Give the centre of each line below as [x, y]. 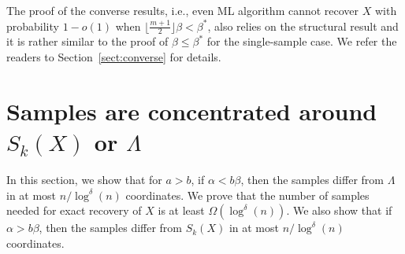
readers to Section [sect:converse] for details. [114, 57]
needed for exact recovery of [74, 210]
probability [33, 26]
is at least [181, 210]
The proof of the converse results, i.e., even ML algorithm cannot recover [183, 10]
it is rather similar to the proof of [87, 41]
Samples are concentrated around [192, 110]
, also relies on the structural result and [303, 26]
